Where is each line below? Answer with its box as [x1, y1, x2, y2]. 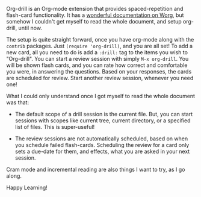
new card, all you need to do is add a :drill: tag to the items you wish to [6, 49, 188, 56]
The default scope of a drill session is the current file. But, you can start [14, 111, 193, 117]
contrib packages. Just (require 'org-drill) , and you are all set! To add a [6, 42, 193, 49]
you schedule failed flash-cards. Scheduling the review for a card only [14, 142, 190, 148]
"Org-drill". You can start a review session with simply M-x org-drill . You [6, 55, 189, 62]
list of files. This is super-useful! [14, 124, 95, 130]
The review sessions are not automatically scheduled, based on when [14, 135, 188, 142]
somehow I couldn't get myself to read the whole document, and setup [6, 18, 182, 25]
